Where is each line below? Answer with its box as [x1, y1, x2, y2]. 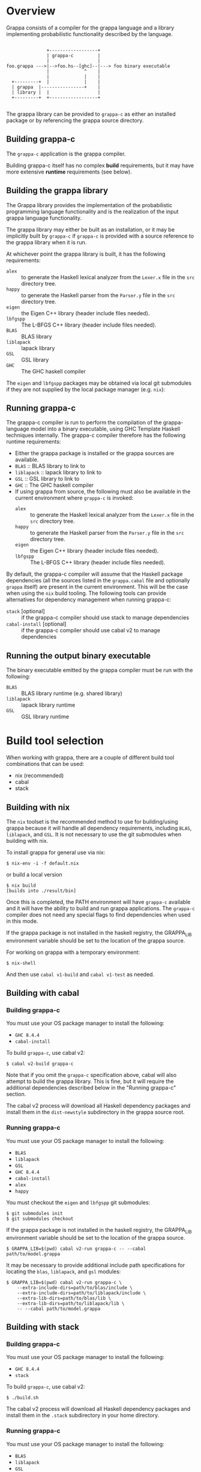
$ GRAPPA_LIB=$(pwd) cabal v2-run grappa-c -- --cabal [6, 1246, 146, 1252]
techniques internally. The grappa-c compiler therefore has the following [6, 432, 186, 439]
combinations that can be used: [6, 761, 85, 768]
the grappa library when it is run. [6, 238, 87, 246]
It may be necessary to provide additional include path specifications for [6, 1261, 185, 1268]
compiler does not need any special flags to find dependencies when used [6, 911, 191, 918]
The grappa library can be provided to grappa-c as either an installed [6, 110, 176, 118]
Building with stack [6, 1322, 80, 1332]
